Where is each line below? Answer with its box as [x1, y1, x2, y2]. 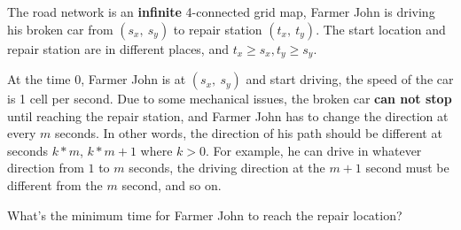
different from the [7, 176, 103, 195]
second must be [365, 158, 449, 177]
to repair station [173, 19, 262, 38]
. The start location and [316, 19, 446, 38]
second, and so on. [121, 176, 222, 195]
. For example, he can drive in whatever [205, 141, 422, 159]
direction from [7, 158, 84, 177]
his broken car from [7, 19, 113, 38]
